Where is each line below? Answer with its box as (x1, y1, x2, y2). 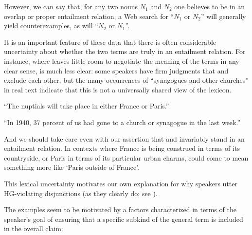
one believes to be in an (174, 1, 245, 11)
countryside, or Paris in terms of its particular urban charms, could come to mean (4, 152, 249, 163)
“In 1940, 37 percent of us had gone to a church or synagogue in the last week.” (4, 117, 241, 127)
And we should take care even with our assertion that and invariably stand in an (4, 133, 245, 144)
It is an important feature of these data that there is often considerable (4, 36, 216, 47)
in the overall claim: (4, 223, 63, 234)
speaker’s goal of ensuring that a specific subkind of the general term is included (4, 214, 243, 224)
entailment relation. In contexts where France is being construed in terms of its (4, 143, 240, 153)
